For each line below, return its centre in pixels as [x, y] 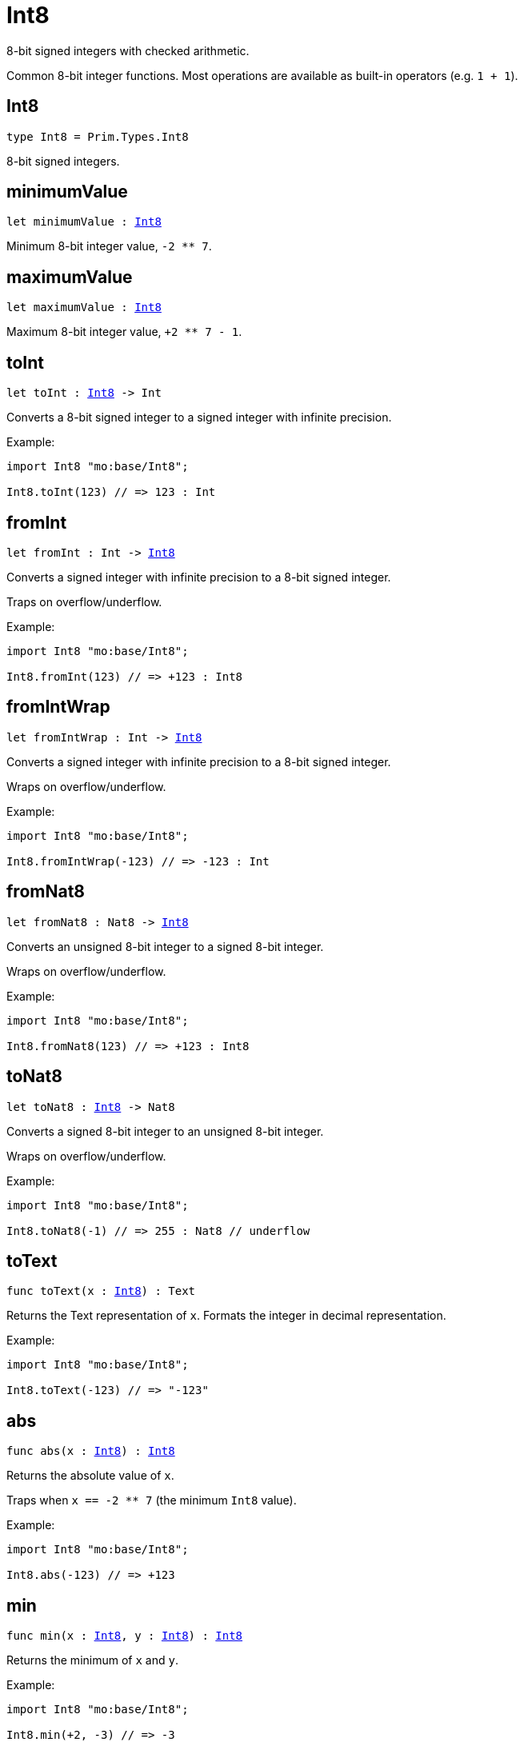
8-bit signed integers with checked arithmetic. [128, 50]
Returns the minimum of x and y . [92, 1660]
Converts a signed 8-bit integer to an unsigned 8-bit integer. [165, 1131]
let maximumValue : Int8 [84, 308]
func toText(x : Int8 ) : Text [101, 1291]
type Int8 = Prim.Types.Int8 [98, 136]
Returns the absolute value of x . [90, 1476]
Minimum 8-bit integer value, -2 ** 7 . [109, 246]
